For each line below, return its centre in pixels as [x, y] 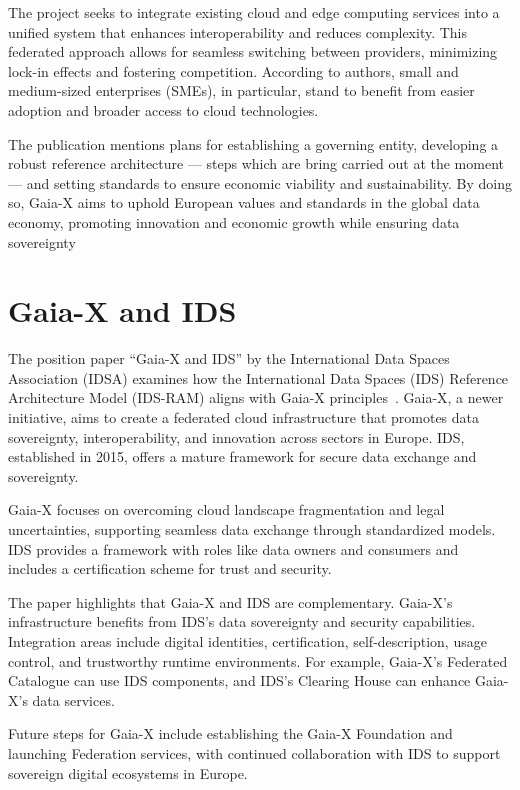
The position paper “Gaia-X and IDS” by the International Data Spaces [229, 358]
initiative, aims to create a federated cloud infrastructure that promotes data [244, 417]
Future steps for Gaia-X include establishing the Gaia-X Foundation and [230, 733]
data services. [73, 699]
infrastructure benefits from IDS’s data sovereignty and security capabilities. [242, 621]
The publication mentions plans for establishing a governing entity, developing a [253, 143]
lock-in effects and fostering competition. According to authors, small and [233, 70]
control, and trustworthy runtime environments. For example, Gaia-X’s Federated [258, 660]
